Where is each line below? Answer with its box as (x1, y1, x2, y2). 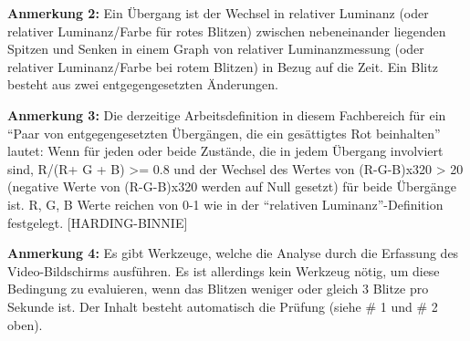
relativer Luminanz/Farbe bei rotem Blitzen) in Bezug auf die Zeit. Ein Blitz (7, 57, 438, 76)
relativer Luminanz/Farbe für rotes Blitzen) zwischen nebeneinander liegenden (7, 21, 446, 40)
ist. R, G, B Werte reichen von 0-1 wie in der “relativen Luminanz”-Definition (7, 194, 444, 213)
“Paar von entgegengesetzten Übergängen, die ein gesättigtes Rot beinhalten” (7, 123, 441, 142)
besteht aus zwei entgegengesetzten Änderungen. (7, 75, 278, 94)
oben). (7, 315, 43, 334)
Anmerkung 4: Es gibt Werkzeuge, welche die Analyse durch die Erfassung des (7, 243, 459, 263)
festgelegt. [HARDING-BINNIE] (7, 212, 188, 232)
